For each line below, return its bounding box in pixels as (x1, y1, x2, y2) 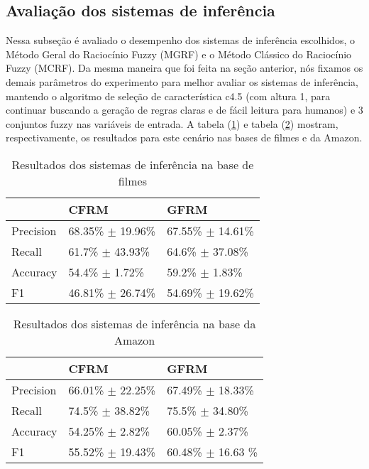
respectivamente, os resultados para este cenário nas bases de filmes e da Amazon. (6, 130, 363, 145)
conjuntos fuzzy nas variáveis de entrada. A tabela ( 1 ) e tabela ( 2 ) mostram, (6, 116, 338, 131)
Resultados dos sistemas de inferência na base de (11, 156, 254, 173)
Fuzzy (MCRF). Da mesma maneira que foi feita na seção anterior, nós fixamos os (6, 60, 363, 75)
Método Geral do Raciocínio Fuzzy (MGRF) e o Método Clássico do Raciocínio (6, 46, 352, 61)
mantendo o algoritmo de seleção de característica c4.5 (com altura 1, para (6, 88, 331, 103)
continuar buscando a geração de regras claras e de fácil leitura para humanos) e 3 (6, 102, 363, 117)
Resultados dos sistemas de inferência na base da (13, 315, 256, 332)
